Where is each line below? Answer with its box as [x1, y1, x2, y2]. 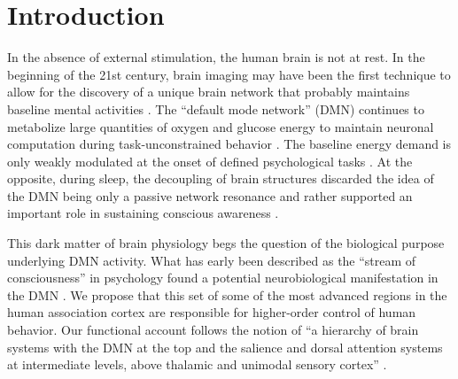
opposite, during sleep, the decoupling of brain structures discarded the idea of [7, 169, 434, 188]
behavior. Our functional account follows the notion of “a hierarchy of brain [7, 321, 419, 339]
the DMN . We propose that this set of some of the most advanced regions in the [7, 285, 447, 304]
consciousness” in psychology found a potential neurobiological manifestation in [7, 268, 439, 287]
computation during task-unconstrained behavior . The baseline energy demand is [7, 135, 452, 153]
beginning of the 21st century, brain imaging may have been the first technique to [7, 65, 451, 83]
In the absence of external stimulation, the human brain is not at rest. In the [7, 48, 425, 66]
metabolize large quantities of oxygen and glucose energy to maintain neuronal [7, 117, 434, 135]
